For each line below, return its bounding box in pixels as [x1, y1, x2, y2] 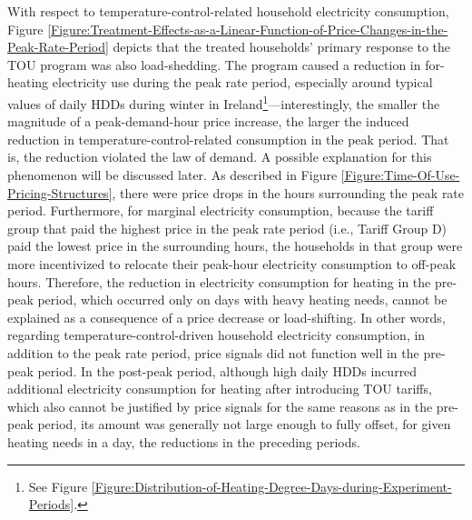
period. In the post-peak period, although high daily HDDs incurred [37, 361, 418, 380]
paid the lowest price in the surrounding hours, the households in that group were [7, 236, 463, 255]
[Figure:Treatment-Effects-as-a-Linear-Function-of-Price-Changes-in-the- [47, 19, 448, 38]
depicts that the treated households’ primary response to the [113, 37, 451, 56]
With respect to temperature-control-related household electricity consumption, [7, 2, 449, 20]
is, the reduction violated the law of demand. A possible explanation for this [7, 147, 432, 166]
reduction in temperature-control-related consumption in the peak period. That [7, 129, 449, 148]
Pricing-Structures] [7, 183, 113, 202]
